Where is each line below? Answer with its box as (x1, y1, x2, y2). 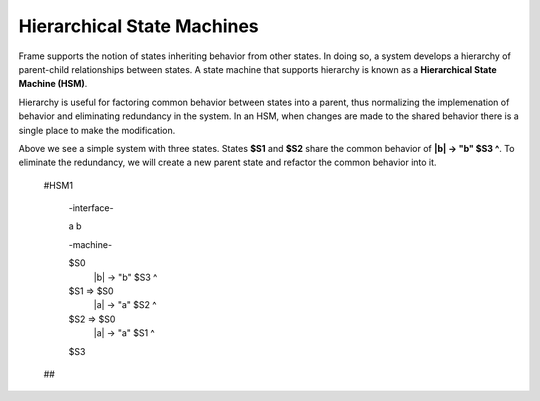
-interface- (68, 202, 114, 214)
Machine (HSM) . (18, 78, 88, 90)
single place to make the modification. (18, 124, 176, 136)
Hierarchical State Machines (18, 15, 259, 37)
